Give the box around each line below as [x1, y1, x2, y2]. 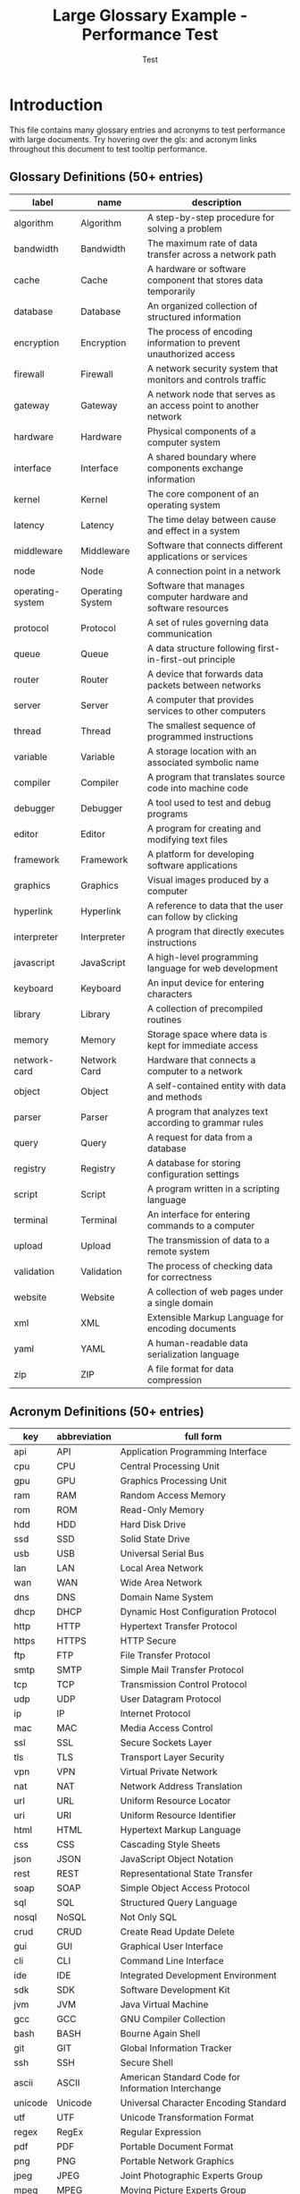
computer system [146, 436, 221, 448]
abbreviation [56, 1430, 112, 1443]
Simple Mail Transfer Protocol [120, 1664, 244, 1677]
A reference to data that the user [146, 899, 284, 911]
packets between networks [146, 679, 262, 691]
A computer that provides [146, 693, 254, 705]
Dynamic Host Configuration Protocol [120, 1606, 277, 1618]
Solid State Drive [120, 1532, 190, 1545]
